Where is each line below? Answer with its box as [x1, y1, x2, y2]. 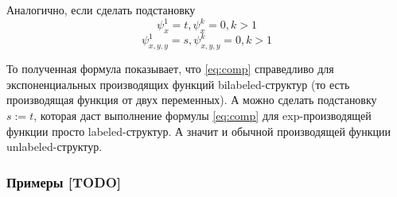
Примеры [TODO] [6, 172, 122, 191]
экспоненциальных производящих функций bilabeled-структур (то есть [6, 75, 350, 92]
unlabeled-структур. [6, 138, 103, 155]
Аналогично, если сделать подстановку [6, 2, 196, 17]
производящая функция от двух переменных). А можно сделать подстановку [6, 91, 377, 108]
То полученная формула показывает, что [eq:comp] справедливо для [6, 60, 334, 77]
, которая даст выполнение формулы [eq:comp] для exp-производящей [33, 106, 372, 123]
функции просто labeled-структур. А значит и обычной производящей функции [6, 122, 391, 139]
